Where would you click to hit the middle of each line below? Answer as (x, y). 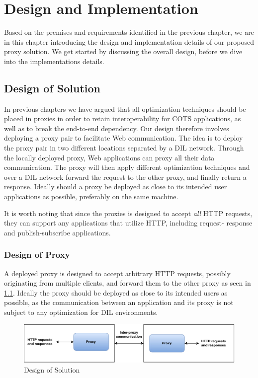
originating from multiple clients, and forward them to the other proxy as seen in (128, 283)
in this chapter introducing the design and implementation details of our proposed (129, 41)
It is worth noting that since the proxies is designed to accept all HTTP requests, (128, 213)
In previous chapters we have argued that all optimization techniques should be (125, 109)
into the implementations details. (54, 61)
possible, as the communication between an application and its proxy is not (119, 302)
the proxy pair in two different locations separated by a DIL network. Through (124, 148)
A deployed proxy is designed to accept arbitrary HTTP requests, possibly (117, 273)
